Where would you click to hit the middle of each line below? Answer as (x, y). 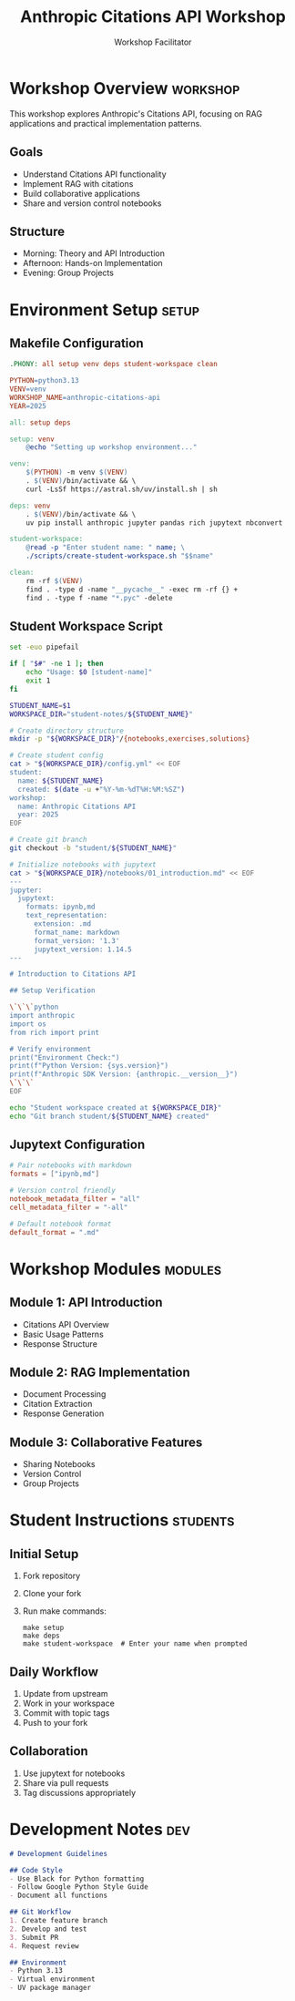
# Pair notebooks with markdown (71, 1165)
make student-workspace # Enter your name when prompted (135, 1644)
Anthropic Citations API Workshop (153, 17)
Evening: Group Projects (68, 273)
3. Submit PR (34, 1937)
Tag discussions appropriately (79, 1792)
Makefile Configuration (76, 343)
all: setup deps (40, 422)
